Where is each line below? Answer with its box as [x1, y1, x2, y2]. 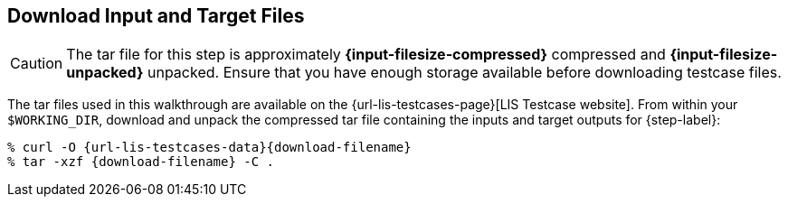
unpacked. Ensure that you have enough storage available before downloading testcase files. [147, 63, 782, 82]
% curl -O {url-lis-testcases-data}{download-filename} [7, 140, 412, 155]
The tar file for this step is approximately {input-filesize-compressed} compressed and [66, 45, 666, 64]
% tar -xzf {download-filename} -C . [7, 154, 275, 170]
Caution [10, 54, 63, 73]
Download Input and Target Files [7, 5, 305, 27]
